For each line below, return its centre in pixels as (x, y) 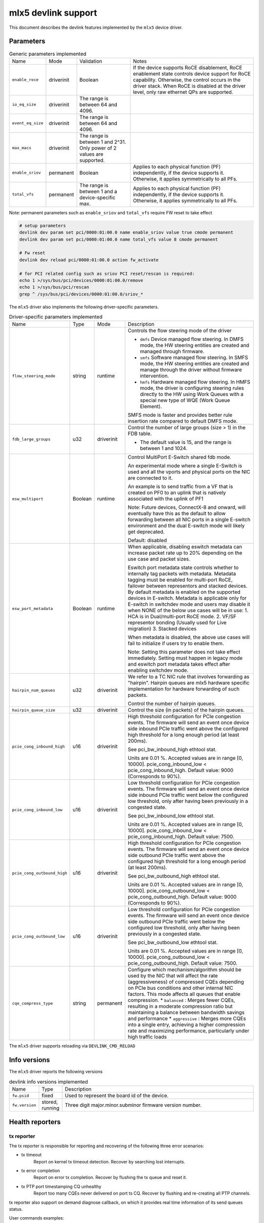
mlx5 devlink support (53, 13)
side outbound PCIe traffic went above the (176, 855)
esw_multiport (28, 499)
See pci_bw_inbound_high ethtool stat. (172, 749)
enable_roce (25, 80)
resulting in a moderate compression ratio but (180, 1006)
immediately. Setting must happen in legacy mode (185, 658)
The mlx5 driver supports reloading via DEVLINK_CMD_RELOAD (72, 1046)
